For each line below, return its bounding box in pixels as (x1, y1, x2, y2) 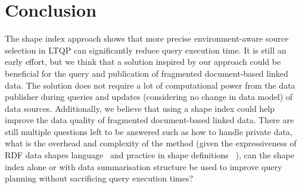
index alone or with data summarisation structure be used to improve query (5, 160, 282, 173)
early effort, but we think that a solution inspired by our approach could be (5, 55, 281, 68)
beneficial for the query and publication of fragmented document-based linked (5, 67, 288, 79)
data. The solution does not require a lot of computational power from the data (5, 79, 295, 91)
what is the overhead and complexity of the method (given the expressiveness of (5, 137, 297, 149)
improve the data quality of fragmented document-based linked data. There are (5, 114, 294, 126)
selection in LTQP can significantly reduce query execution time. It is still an (5, 43, 287, 56)
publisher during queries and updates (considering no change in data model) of (5, 90, 293, 103)
